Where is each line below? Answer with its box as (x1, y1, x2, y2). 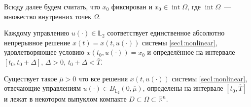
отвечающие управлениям (4, 83, 81, 93)
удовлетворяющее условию (4, 47, 85, 57)
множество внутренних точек (4, 11, 91, 21)
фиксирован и (111, 1, 152, 11)
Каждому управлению (4, 28, 70, 38)
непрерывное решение (4, 37, 71, 47)
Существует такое (4, 73, 57, 83)
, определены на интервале (143, 83, 223, 93)
